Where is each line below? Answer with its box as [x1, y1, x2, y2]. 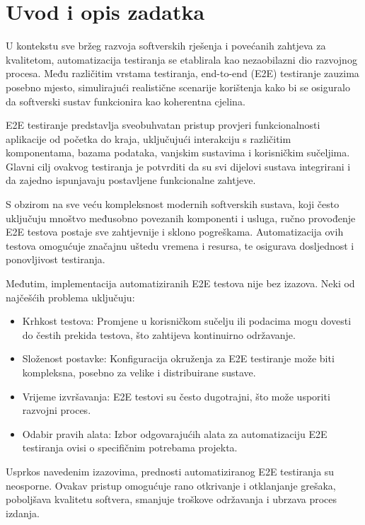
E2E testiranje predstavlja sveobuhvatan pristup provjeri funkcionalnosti [6, 117, 320, 132]
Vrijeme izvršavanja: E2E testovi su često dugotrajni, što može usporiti [22, 388, 330, 403]
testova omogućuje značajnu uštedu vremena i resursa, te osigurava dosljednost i [6, 238, 354, 253]
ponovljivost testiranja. [6, 252, 105, 267]
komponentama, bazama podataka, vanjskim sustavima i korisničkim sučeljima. [6, 145, 350, 160]
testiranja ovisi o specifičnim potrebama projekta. [22, 440, 238, 455]
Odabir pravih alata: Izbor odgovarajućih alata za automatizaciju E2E [22, 426, 328, 441]
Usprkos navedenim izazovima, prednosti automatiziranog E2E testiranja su [6, 463, 335, 478]
